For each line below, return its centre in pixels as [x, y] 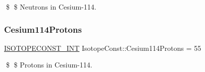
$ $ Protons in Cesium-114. [49, 65]
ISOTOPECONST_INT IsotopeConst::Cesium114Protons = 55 [103, 48]
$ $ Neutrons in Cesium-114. [51, 7]
